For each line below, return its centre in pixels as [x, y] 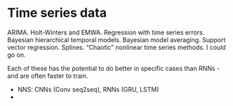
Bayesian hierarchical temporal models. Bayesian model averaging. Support [116, 39]
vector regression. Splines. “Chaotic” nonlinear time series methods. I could [116, 47]
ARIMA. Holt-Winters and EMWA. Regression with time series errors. [106, 32]
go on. [16, 55]
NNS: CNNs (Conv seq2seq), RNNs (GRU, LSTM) [88, 89]
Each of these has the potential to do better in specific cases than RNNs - [114, 68]
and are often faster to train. [48, 76]
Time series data [57, 13]
